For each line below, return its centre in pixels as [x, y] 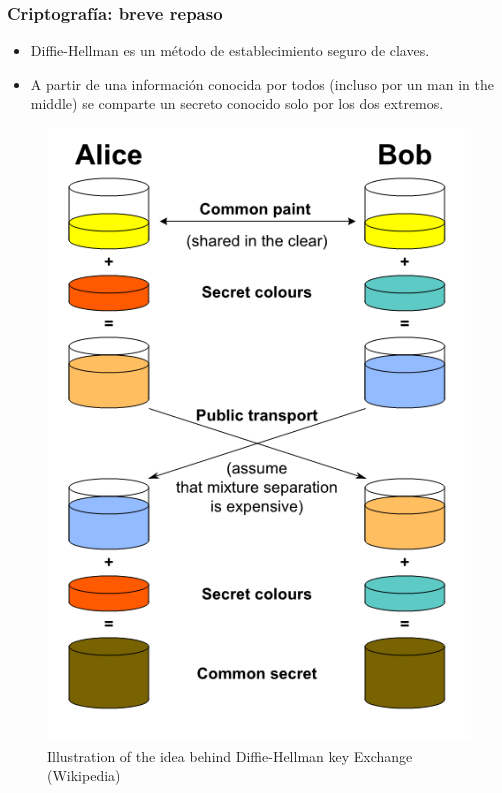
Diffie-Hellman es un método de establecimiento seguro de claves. [230, 50]
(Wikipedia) [84, 775]
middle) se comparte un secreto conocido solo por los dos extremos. [237, 103]
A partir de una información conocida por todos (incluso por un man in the [262, 83]
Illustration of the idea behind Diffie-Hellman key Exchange [230, 755]
